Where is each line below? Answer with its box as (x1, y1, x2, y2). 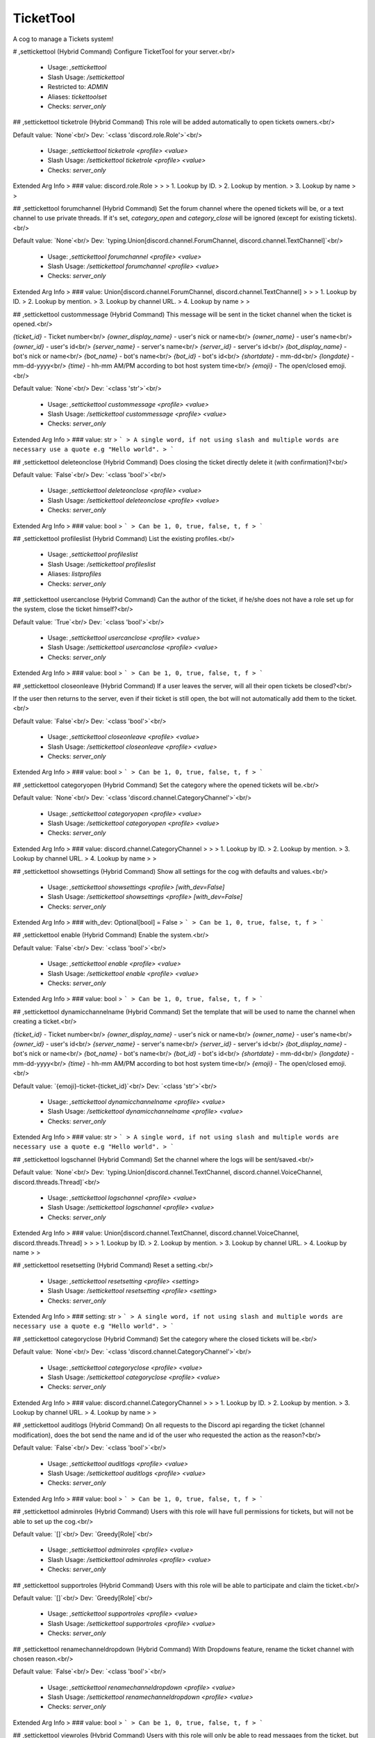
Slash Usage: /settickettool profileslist (47, 560, 156, 568)
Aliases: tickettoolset (47, 92, 107, 101)
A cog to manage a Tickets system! (12, 35, 114, 43)
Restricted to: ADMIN (47, 83, 108, 91)
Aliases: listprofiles (47, 570, 102, 578)
